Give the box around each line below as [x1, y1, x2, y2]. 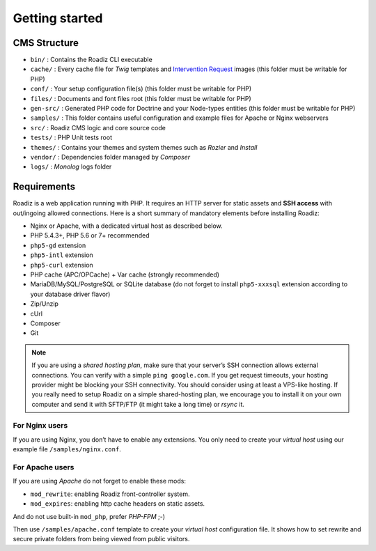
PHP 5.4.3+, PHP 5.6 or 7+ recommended [30, 231, 150, 240]
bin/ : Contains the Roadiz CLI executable [30, 56, 152, 64]
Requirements [13, 181, 76, 193]
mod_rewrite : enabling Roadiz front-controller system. [30, 490, 190, 498]
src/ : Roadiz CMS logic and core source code [30, 123, 166, 132]
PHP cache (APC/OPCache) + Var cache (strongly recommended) [30, 270, 219, 279]
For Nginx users [13, 421, 68, 430]
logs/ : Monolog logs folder [30, 162, 112, 171]
